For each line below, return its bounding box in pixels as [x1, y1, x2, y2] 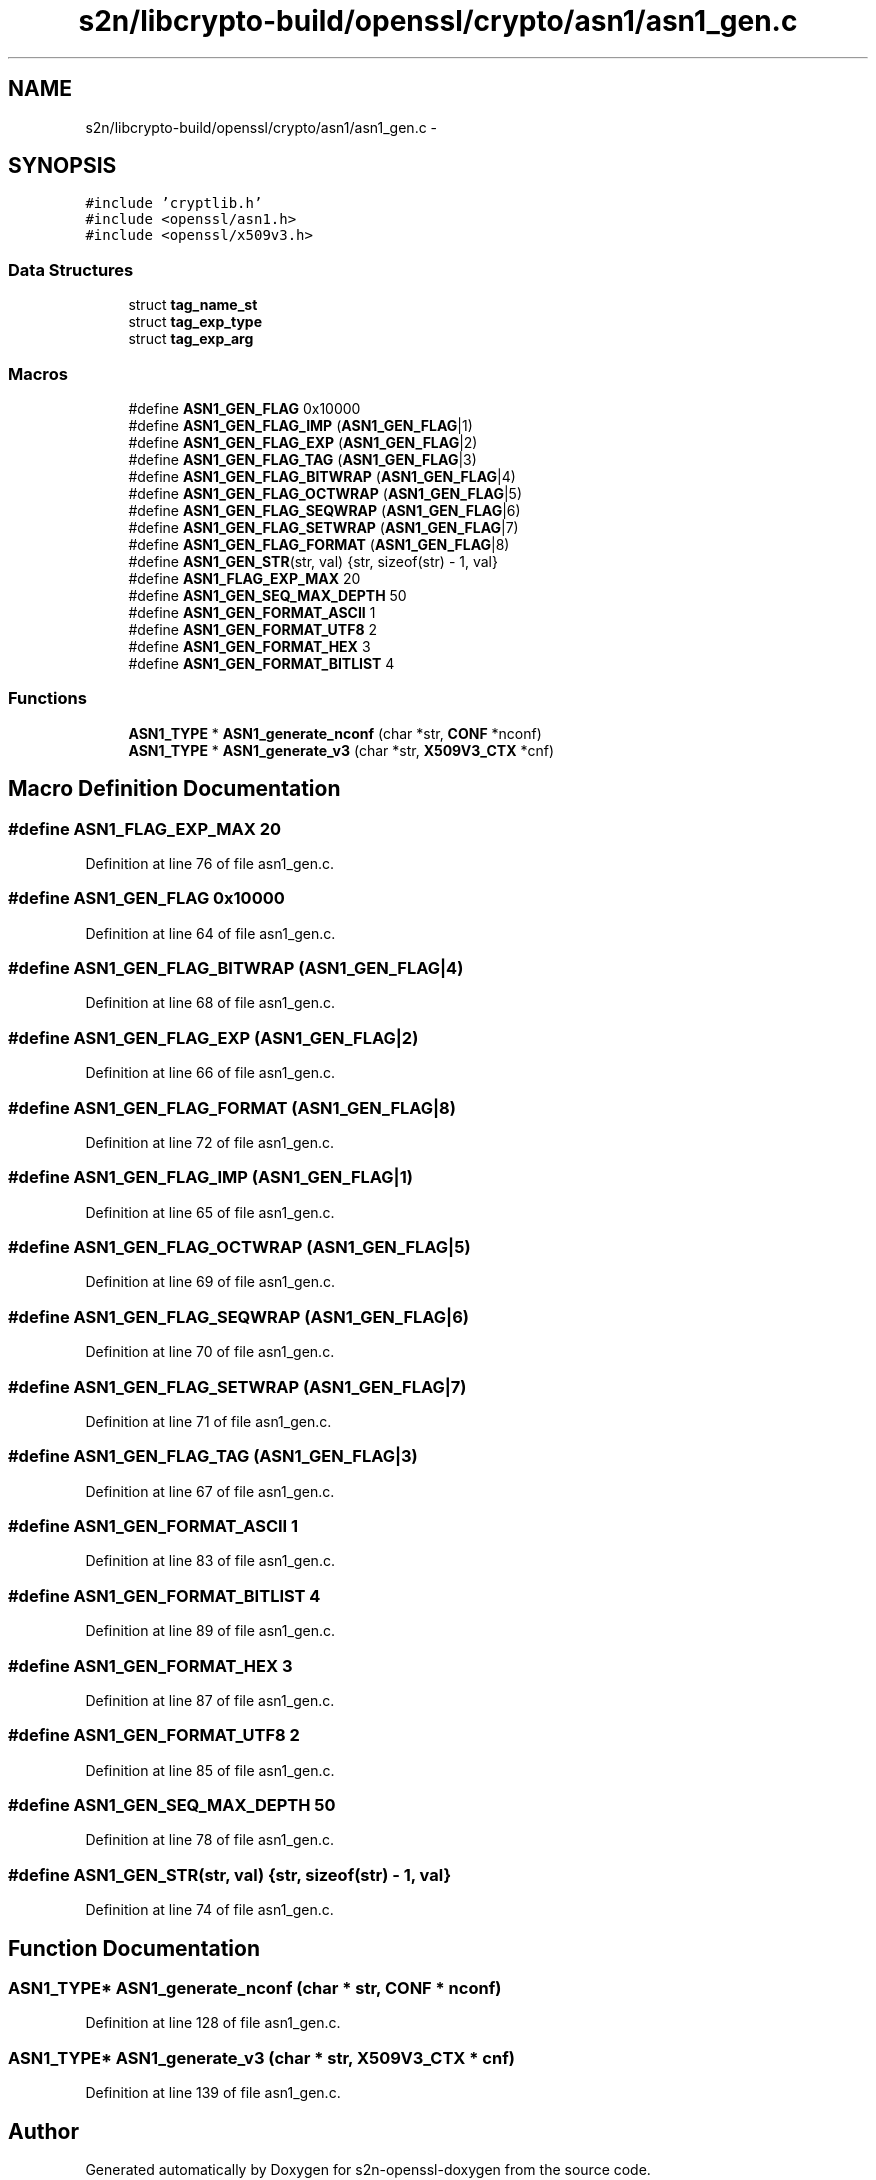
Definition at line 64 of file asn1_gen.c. [85, 924, 336, 942]
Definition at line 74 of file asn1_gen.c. [85, 1901, 334, 1919]
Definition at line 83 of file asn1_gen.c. [85, 1552, 335, 1570]
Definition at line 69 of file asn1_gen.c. [85, 1273, 336, 1291]
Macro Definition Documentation [8, 776, 341, 802]
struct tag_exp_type [128, 313, 262, 331]
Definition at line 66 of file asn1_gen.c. [85, 1064, 336, 1082]
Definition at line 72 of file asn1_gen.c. [85, 1133, 335, 1151]
